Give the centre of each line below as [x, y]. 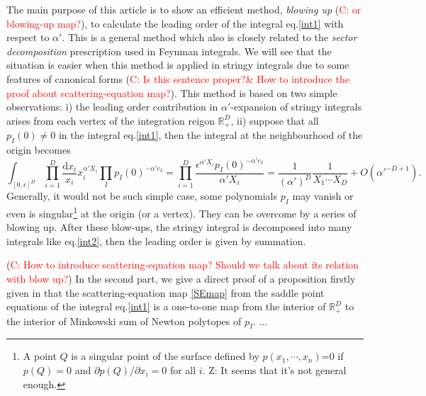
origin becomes [39, 149]
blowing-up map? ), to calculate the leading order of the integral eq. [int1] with [175, 23]
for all [183, 370]
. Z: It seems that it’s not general [274, 370]
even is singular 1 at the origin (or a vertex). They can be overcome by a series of [181, 212]
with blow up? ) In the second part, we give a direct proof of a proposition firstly [181, 279]
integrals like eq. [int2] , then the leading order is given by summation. [156, 241]
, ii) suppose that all [275, 120]
